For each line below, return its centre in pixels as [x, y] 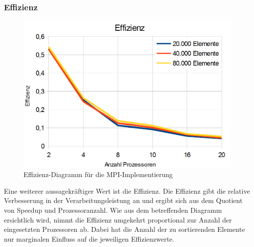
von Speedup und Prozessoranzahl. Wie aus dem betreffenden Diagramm [113, 210]
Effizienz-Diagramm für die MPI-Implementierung [98, 174]
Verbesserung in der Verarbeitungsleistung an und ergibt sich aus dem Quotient [123, 200]
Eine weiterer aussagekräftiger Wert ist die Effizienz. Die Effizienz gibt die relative [127, 191]
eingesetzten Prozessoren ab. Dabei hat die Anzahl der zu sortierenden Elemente [125, 229]
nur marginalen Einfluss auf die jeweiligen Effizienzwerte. [89, 238]
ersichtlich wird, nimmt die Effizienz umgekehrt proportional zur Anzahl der [118, 219]
